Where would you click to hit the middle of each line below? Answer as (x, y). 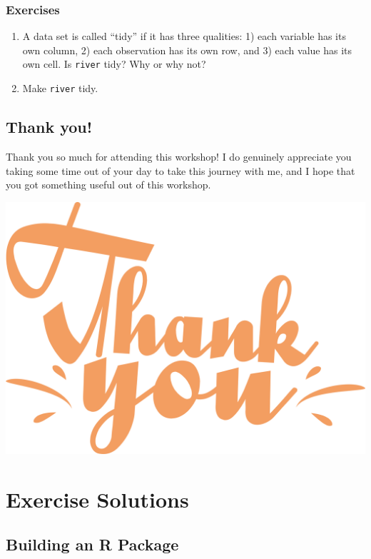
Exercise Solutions (97, 499)
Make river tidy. (60, 88)
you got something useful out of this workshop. (108, 185)
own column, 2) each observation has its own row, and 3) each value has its (187, 50)
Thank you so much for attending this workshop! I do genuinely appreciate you (179, 156)
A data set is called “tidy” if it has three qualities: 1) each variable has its (184, 36)
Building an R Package (92, 544)
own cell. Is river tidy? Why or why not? (114, 64)
